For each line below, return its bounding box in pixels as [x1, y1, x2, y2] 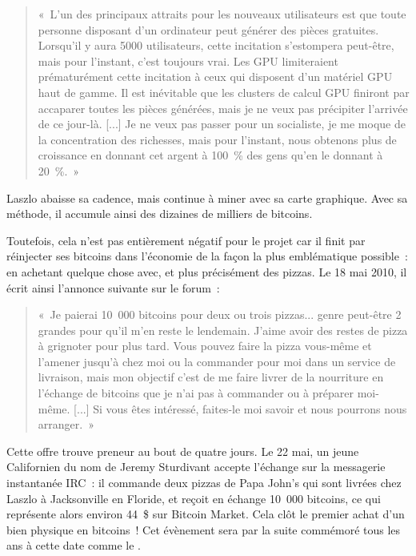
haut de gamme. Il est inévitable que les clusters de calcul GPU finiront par [38, 83, 410, 100]
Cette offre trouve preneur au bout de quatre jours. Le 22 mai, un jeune [6, 442, 359, 459]
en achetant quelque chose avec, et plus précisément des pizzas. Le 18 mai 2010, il [6, 263, 407, 280]
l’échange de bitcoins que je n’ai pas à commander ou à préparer [38, 385, 354, 401]
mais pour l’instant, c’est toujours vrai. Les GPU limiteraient [38, 52, 338, 69]
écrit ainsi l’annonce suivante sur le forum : [6, 279, 220, 296]
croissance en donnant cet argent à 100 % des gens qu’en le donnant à [38, 147, 383, 163]
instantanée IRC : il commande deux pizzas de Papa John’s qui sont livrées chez [6, 474, 402, 491]
